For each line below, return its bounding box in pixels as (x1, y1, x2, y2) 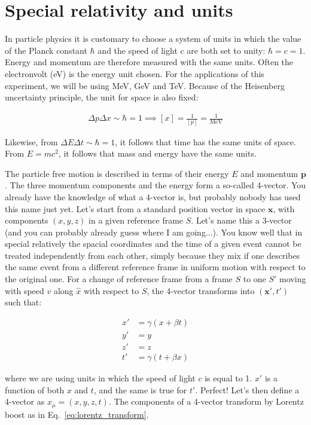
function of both (5, 383, 65, 396)
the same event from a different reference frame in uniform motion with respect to (5, 261, 306, 273)
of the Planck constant (5, 44, 87, 56)
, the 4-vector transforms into (147, 284, 255, 296)
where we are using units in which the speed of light (5, 371, 196, 384)
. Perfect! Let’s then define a (195, 383, 300, 396)
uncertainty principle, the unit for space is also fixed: (5, 91, 199, 103)
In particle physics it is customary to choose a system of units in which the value (5, 32, 301, 45)
